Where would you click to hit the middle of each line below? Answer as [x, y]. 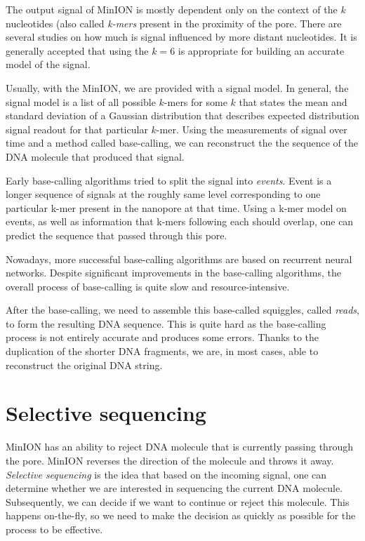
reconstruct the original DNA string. [84, 365]
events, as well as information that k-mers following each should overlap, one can [180, 221]
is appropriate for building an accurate [261, 50]
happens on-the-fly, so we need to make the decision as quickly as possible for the [181, 515]
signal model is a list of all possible [81, 101]
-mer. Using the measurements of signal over [252, 129]
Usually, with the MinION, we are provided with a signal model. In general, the [177, 87]
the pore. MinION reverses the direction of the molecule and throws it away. [170, 460]
